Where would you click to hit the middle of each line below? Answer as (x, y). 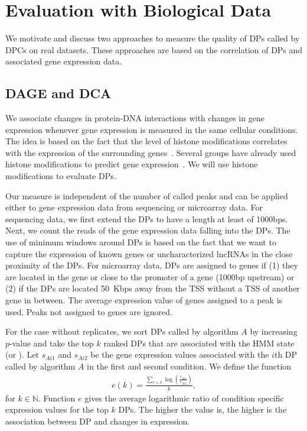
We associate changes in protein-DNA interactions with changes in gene (135, 118)
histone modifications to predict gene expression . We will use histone (132, 164)
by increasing (274, 331)
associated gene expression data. (64, 61)
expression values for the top (57, 409)
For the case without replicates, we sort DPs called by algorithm (122, 331)
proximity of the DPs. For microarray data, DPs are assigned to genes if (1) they (152, 265)
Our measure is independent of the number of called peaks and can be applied (147, 195)
